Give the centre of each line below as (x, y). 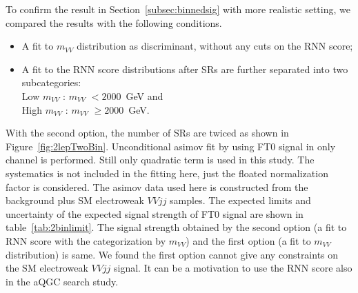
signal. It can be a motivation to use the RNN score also (233, 268)
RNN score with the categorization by (86, 240)
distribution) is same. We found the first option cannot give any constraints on (172, 254)
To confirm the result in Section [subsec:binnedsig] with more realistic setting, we (178, 9)
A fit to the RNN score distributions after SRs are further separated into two (185, 69)
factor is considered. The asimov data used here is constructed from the (157, 186)
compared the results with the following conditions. (114, 22)
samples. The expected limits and (240, 200)
